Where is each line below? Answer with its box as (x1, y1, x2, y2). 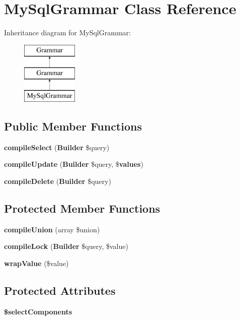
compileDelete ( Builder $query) (4, 176, 111, 186)
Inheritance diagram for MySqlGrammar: (4, 27, 131, 38)
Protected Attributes (4, 283, 116, 298)
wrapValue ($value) (4, 258, 69, 269)
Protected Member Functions (4, 201, 161, 216)
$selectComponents (4, 306, 72, 316)
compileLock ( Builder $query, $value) (4, 241, 128, 251)
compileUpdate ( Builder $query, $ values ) (4, 159, 143, 169)
